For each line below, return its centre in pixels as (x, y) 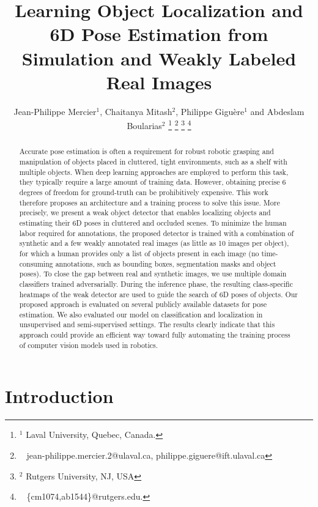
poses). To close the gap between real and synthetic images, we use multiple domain (153, 274)
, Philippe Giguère (210, 111)
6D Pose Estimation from (159, 34)
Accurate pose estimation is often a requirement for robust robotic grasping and (146, 151)
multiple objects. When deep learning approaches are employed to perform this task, (154, 172)
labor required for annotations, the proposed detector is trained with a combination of (157, 233)
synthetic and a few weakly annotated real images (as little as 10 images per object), (154, 243)
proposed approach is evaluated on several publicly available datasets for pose (143, 304)
